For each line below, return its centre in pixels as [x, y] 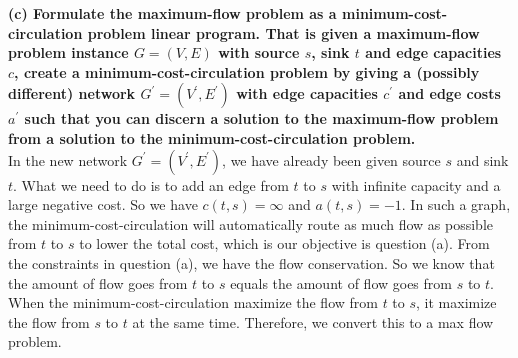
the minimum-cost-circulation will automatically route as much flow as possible [250, 223]
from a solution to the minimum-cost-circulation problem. [212, 137]
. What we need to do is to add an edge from [151, 184]
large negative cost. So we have [103, 204]
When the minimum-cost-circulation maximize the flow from [193, 302]
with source [259, 52]
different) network [72, 93]
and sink [482, 159]
